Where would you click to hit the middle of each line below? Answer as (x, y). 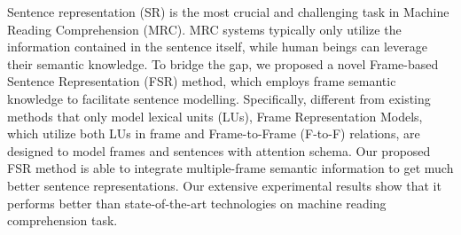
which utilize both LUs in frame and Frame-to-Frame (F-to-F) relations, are (214, 133)
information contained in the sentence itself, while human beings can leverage (217, 47)
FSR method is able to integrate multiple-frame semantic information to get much (230, 168)
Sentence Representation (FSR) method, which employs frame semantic (202, 81)
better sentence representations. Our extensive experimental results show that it (224, 185)
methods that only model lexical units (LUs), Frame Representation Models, (215, 116)
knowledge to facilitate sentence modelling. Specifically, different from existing (219, 98)
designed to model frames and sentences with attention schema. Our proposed (219, 150)
